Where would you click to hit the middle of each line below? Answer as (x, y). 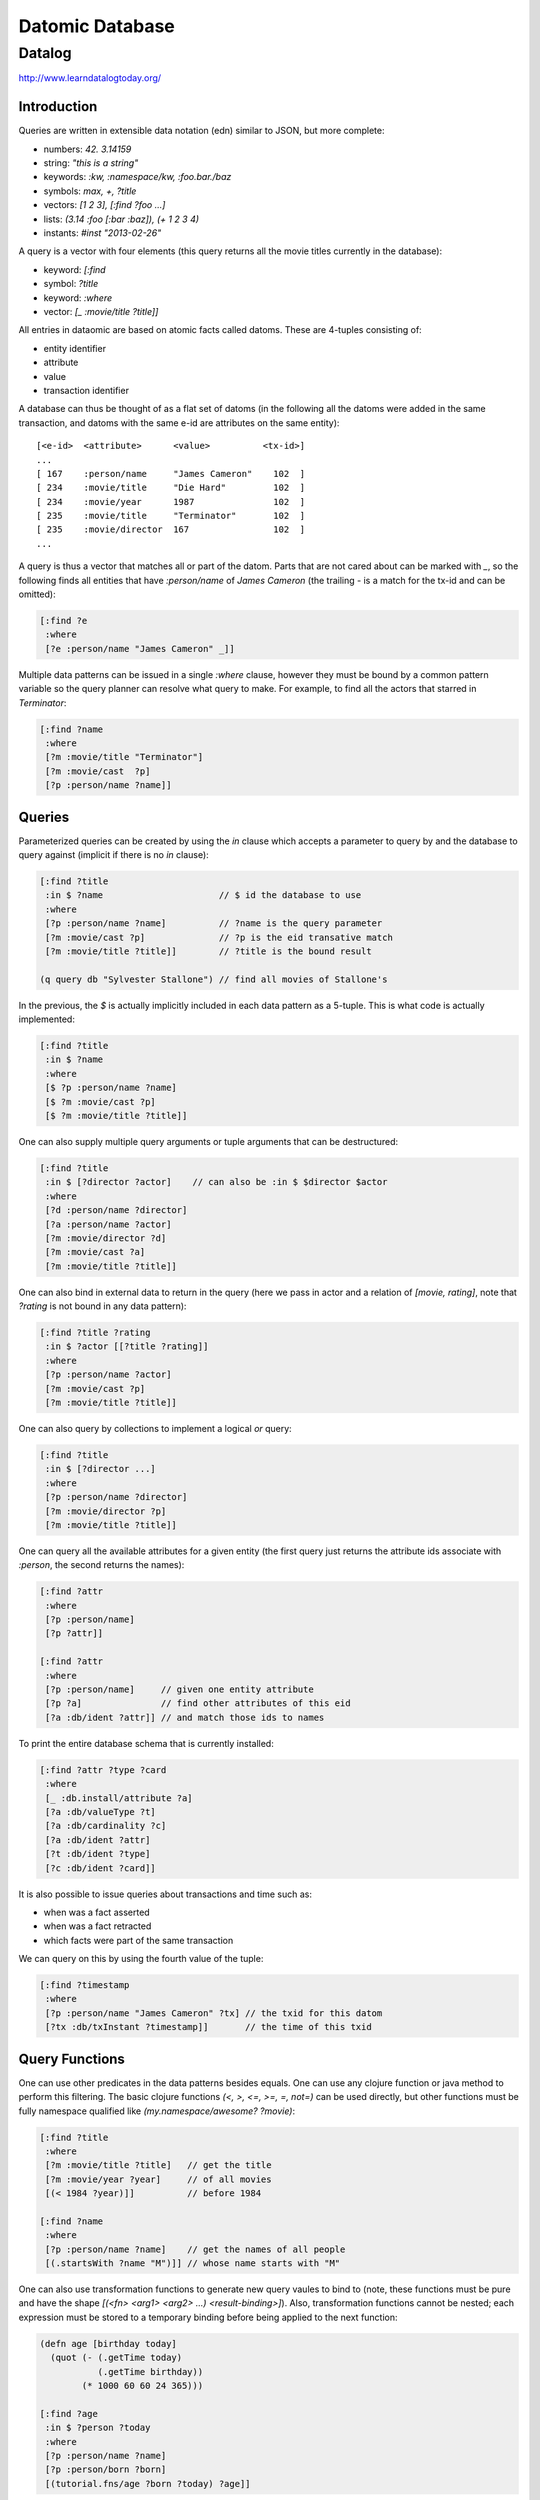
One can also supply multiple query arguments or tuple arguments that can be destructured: (208, 1141)
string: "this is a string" (91, 163)
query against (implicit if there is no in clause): (113, 854)
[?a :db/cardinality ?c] (106, 1826)
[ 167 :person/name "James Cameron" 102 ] (170, 473)
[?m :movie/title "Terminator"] (124, 757)
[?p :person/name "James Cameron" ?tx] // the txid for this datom (214, 2013)
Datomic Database (96, 26)
